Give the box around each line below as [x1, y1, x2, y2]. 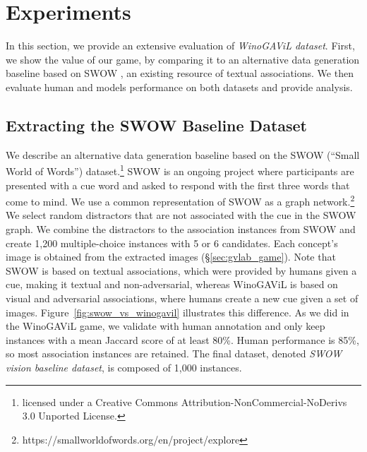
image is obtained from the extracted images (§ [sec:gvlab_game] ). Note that [6, 249, 336, 264]
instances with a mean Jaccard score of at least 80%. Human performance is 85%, [6, 332, 359, 347]
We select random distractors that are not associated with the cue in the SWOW [6, 208, 356, 222]
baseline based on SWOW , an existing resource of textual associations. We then [6, 66, 354, 81]
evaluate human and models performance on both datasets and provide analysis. [6, 79, 353, 94]
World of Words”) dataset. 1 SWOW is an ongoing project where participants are [6, 162, 354, 178]
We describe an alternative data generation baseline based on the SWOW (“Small [6, 147, 360, 162]
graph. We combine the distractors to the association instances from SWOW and [6, 221, 356, 236]
